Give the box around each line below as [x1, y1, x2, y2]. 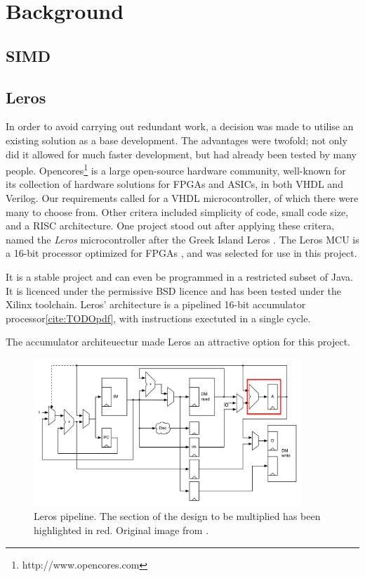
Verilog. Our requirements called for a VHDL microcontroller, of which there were [6, 190, 359, 205]
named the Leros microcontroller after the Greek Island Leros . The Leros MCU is [6, 232, 359, 246]
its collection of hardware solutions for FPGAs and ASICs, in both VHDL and [6, 177, 343, 191]
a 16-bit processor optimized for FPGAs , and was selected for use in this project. [6, 246, 357, 260]
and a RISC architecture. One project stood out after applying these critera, [6, 218, 335, 233]
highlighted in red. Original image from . [34, 522, 209, 537]
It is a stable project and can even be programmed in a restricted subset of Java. [6, 269, 354, 284]
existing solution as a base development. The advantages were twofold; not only [6, 132, 347, 147]
